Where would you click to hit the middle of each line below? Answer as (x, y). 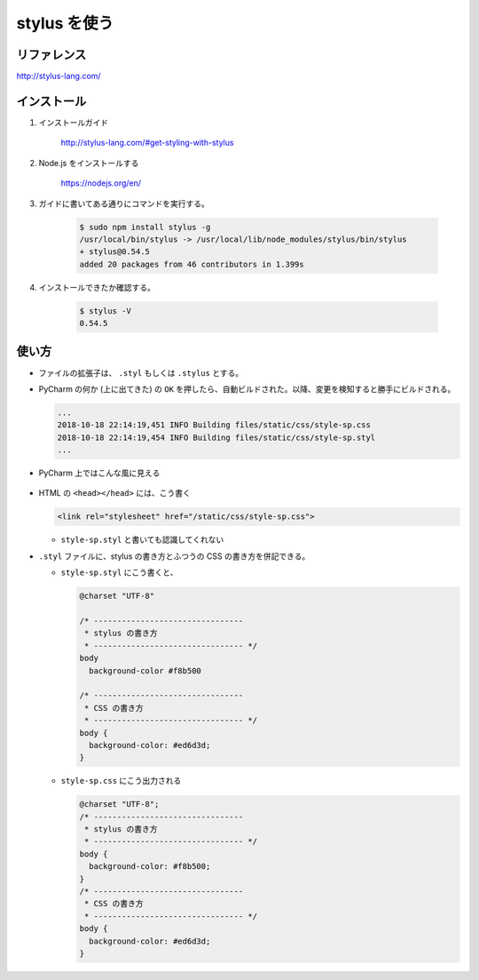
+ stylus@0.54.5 (115, 252)
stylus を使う (65, 23)
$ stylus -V (106, 311)
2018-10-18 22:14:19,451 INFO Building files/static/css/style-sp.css (214, 425)
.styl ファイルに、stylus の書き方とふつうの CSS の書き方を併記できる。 (174, 556)
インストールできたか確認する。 (97, 287)
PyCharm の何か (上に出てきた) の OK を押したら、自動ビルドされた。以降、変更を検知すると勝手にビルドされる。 (247, 389)
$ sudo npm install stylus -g (145, 227)
